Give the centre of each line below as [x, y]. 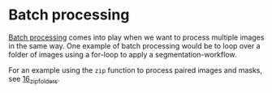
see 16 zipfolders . [34, 80]
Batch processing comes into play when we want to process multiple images [136, 37]
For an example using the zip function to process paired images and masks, [135, 70]
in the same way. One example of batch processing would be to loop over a [134, 45]
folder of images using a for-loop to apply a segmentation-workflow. [123, 54]
